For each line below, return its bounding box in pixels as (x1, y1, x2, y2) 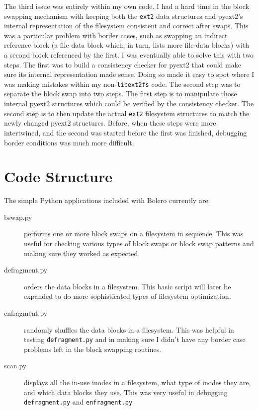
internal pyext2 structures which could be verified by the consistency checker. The (4, 98, 254, 109)
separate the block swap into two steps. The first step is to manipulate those (4, 88, 237, 99)
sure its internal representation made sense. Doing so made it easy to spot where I (4, 69, 255, 79)
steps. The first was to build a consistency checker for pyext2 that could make (4, 59, 241, 69)
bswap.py (4, 211, 32, 222)
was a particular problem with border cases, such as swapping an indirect (4, 30, 228, 40)
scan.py (4, 360, 27, 371)
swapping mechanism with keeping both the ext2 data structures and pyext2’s (4, 10, 243, 21)
